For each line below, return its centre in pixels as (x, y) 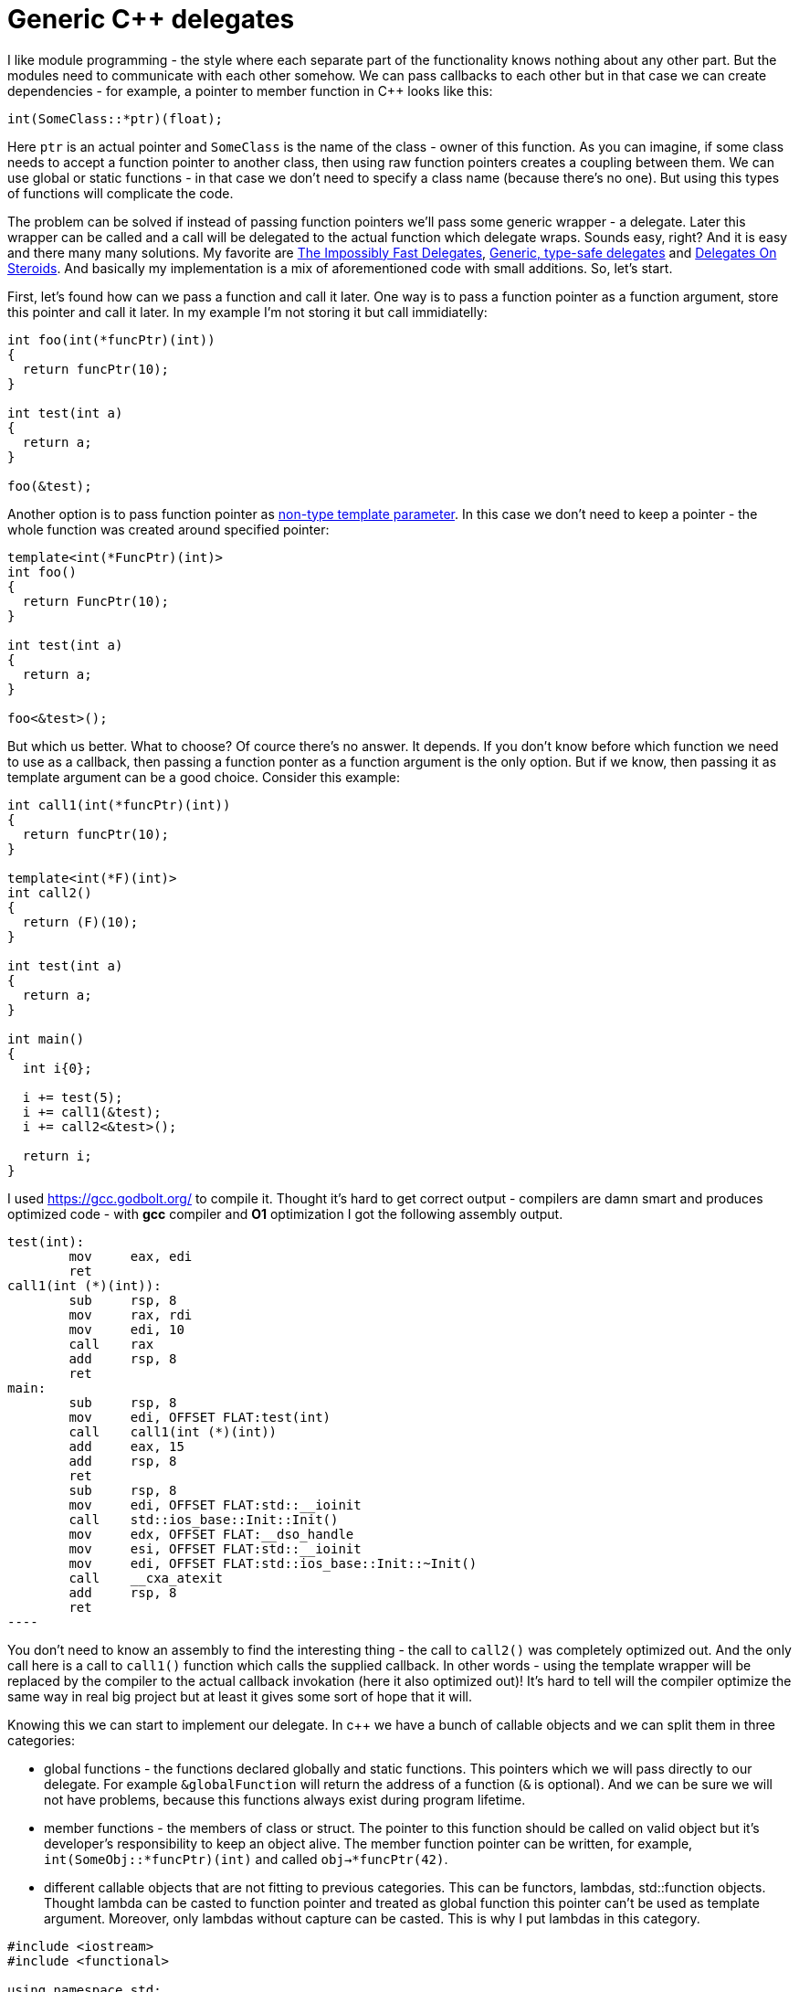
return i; (57, 1155)
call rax (111, 1344)
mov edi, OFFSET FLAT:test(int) (200, 1417)
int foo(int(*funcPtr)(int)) (111, 339)
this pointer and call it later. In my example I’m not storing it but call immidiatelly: (247, 312)
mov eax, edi (131, 1256)
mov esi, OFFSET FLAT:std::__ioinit (215, 1548)
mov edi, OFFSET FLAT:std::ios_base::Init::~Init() (273, 1563)
